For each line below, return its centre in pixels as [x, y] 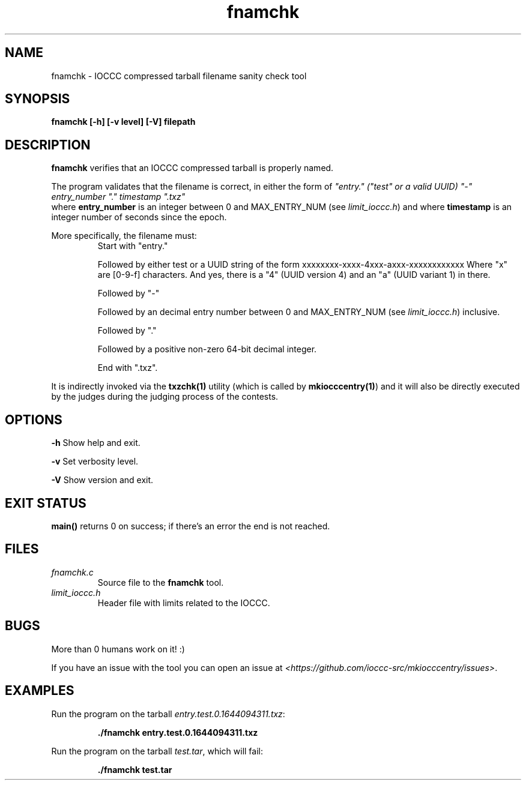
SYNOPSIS [38, 99]
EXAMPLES [40, 691]
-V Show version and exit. [102, 480]
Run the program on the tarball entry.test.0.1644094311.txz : [168, 714]
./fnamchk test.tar [135, 769]
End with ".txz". [128, 368]
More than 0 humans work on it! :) [118, 649]
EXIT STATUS [46, 503]
